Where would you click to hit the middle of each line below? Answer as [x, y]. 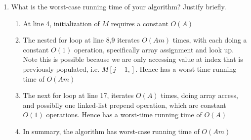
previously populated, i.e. [61, 69]
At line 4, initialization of [61, 23]
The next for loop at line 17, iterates [78, 95]
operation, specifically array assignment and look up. [154, 49]
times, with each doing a [210, 40]
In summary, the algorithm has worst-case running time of [111, 131]
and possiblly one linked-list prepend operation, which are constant [125, 105]
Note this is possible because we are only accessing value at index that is [133, 59]
